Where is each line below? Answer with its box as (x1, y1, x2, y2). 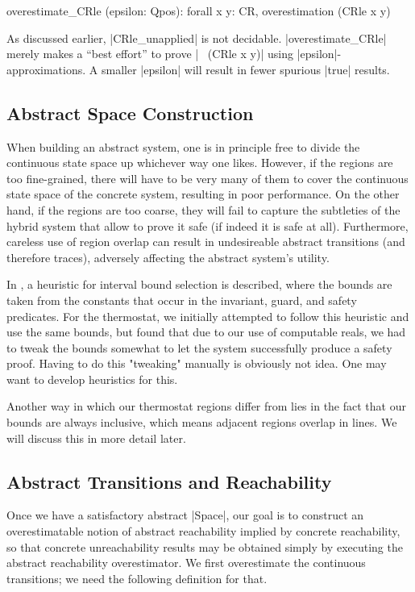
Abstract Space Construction (6, 100, 254, 125)
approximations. (6, 60, 86, 77)
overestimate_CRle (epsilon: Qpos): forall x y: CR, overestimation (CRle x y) (6, 2, 391, 19)
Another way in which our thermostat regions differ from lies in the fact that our (6, 398, 406, 415)
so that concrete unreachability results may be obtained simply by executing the (6, 538, 403, 555)
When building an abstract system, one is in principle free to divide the (6, 138, 360, 155)
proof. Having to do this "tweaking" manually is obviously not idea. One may (6, 355, 387, 372)
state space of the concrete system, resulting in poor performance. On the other (6, 186, 400, 202)
